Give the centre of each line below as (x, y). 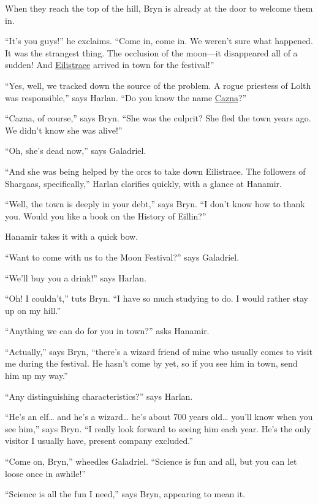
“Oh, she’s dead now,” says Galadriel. (76, 151)
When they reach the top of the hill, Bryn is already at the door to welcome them (159, 8)
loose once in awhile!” (45, 473)
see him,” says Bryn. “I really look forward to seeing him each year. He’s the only (158, 428)
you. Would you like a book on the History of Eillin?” (106, 216)
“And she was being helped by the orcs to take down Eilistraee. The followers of (155, 171)
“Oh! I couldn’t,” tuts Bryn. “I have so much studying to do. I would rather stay (157, 298)
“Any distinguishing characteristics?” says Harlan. (99, 396)
